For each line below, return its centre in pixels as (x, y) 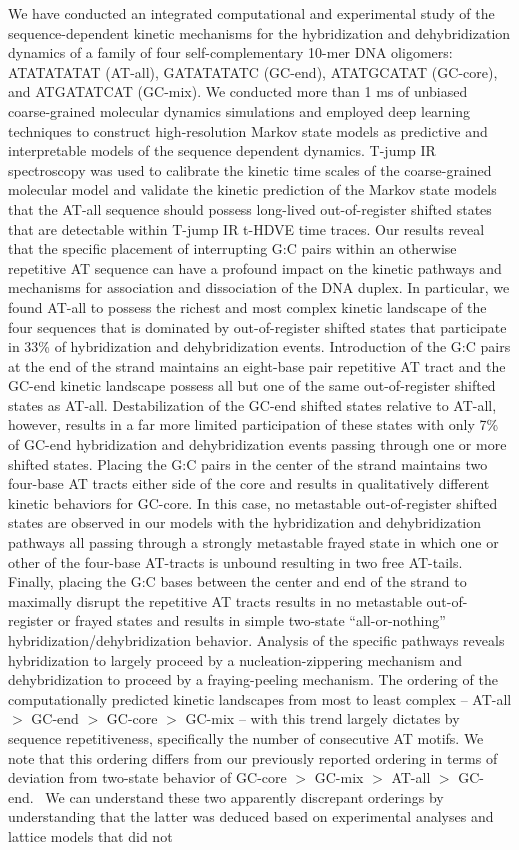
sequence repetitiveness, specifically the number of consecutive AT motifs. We (246, 737)
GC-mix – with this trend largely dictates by (322, 718)
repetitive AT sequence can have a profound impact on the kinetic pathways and (255, 267)
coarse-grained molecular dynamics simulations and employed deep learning (239, 110)
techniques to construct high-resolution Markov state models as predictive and (248, 130)
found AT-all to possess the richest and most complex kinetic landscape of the (247, 306)
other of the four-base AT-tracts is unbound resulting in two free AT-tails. (235, 561)
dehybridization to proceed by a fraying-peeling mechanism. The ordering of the (253, 679)
